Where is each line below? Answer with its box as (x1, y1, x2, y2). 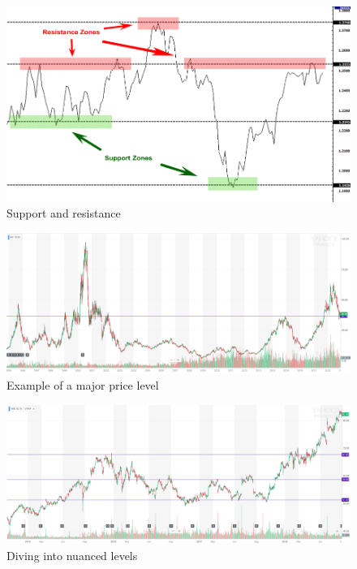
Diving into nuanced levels (6, 546, 138, 563)
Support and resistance (6, 205, 121, 222)
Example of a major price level (6, 377, 159, 394)
